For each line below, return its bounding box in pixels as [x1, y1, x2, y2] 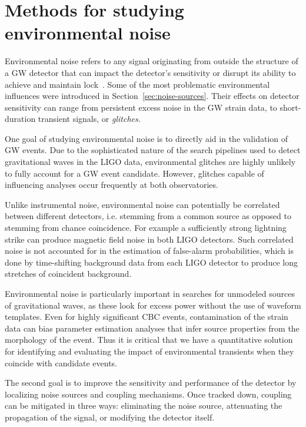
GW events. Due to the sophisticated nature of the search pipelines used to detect [5, 144, 301, 156]
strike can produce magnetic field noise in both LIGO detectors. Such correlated [5, 233, 294, 245]
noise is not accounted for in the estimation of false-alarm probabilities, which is [5, 244, 294, 257]
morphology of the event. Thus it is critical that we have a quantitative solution [5, 333, 293, 346]
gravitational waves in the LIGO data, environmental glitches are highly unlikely [5, 155, 296, 168]
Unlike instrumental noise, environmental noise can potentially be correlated [5, 198, 280, 210]
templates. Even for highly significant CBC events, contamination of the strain [5, 310, 288, 323]
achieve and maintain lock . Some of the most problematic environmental [5, 78, 270, 90]
